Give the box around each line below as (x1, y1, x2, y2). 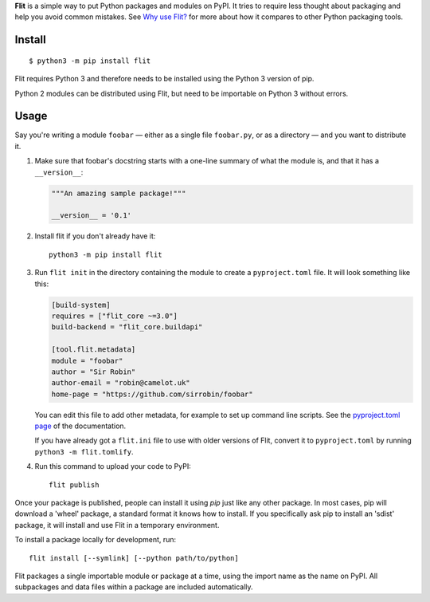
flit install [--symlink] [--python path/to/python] (29, 553, 239, 562)
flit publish (49, 480, 100, 490)
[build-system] (51, 300, 111, 309)
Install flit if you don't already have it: (34, 231, 156, 241)
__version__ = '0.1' (51, 211, 131, 220)
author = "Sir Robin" (51, 367, 136, 376)
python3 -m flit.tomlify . (34, 447, 134, 456)
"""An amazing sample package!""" (51, 188, 186, 198)
